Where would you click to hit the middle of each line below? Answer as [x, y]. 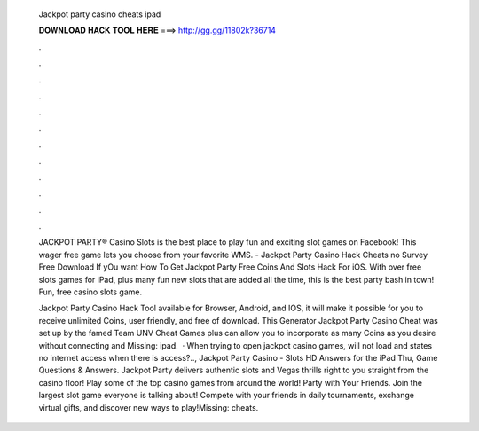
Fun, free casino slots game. [90, 292]
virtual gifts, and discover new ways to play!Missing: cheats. [149, 407]
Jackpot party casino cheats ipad [100, 14]
